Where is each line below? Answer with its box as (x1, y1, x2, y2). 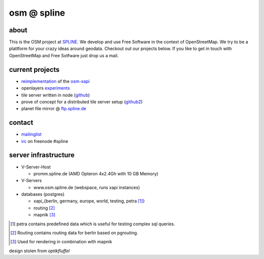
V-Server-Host (21, 164, 51, 170)
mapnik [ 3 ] (33, 212, 56, 218)
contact (9, 118, 34, 127)
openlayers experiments (21, 85, 70, 91)
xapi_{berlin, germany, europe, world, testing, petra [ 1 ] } (33, 198, 145, 204)
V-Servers (21, 178, 42, 184)
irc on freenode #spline (21, 138, 68, 144)
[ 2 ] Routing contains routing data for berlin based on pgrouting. (10, 230, 138, 236)
